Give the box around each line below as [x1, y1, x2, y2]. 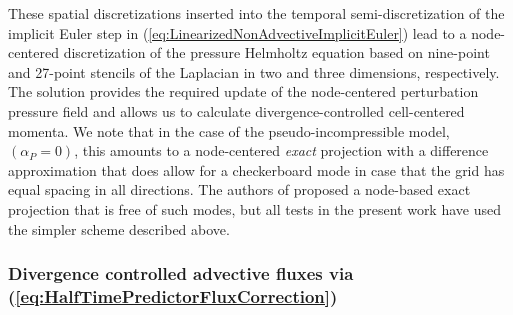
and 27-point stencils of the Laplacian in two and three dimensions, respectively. [8, 61, 500, 82]
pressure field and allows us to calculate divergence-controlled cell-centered [8, 100, 465, 121]
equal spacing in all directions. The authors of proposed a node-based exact [8, 179, 471, 200]
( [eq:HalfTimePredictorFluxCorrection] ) [8, 283, 338, 308]
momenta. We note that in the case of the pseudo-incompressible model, [8, 120, 450, 141]
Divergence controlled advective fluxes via [8, 261, 354, 286]
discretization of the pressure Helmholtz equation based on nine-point [63, 42, 490, 63]
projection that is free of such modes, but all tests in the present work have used [8, 198, 501, 219]
